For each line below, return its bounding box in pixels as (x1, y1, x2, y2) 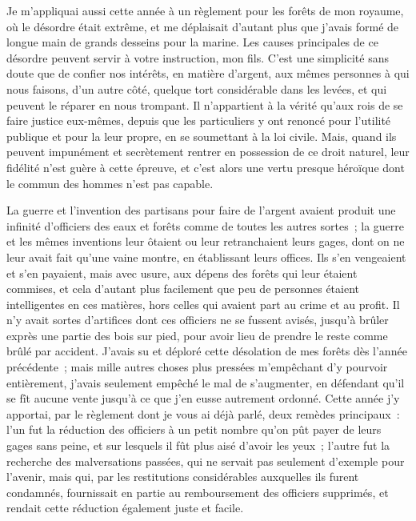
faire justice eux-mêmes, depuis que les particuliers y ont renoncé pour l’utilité (6, 112, 391, 129)
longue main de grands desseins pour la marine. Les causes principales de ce (6, 34, 378, 50)
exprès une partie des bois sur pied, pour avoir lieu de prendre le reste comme (6, 327, 388, 343)
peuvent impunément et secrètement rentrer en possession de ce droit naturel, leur (6, 143, 410, 160)
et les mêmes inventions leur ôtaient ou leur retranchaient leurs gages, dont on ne (6, 233, 405, 250)
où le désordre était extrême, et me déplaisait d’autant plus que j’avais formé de (6, 18, 399, 34)
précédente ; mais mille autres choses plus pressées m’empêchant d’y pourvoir (6, 359, 388, 375)
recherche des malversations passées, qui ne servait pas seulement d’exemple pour (6, 452, 405, 469)
